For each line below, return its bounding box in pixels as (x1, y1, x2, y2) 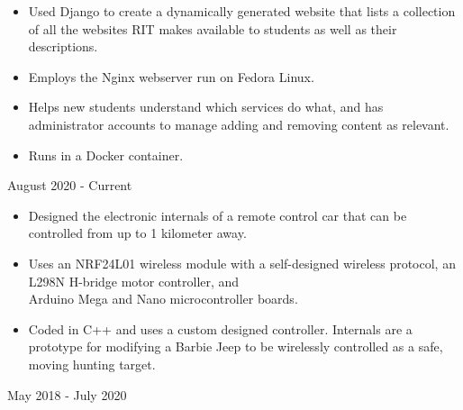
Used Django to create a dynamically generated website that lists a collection (28, 2, 456, 20)
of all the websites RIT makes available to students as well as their (28, 19, 397, 38)
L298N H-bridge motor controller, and (28, 271, 240, 290)
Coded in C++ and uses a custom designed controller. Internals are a (28, 319, 413, 338)
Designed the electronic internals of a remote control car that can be (28, 205, 407, 224)
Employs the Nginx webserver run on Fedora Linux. (28, 67, 314, 86)
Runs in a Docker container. (28, 145, 184, 164)
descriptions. (28, 37, 98, 56)
